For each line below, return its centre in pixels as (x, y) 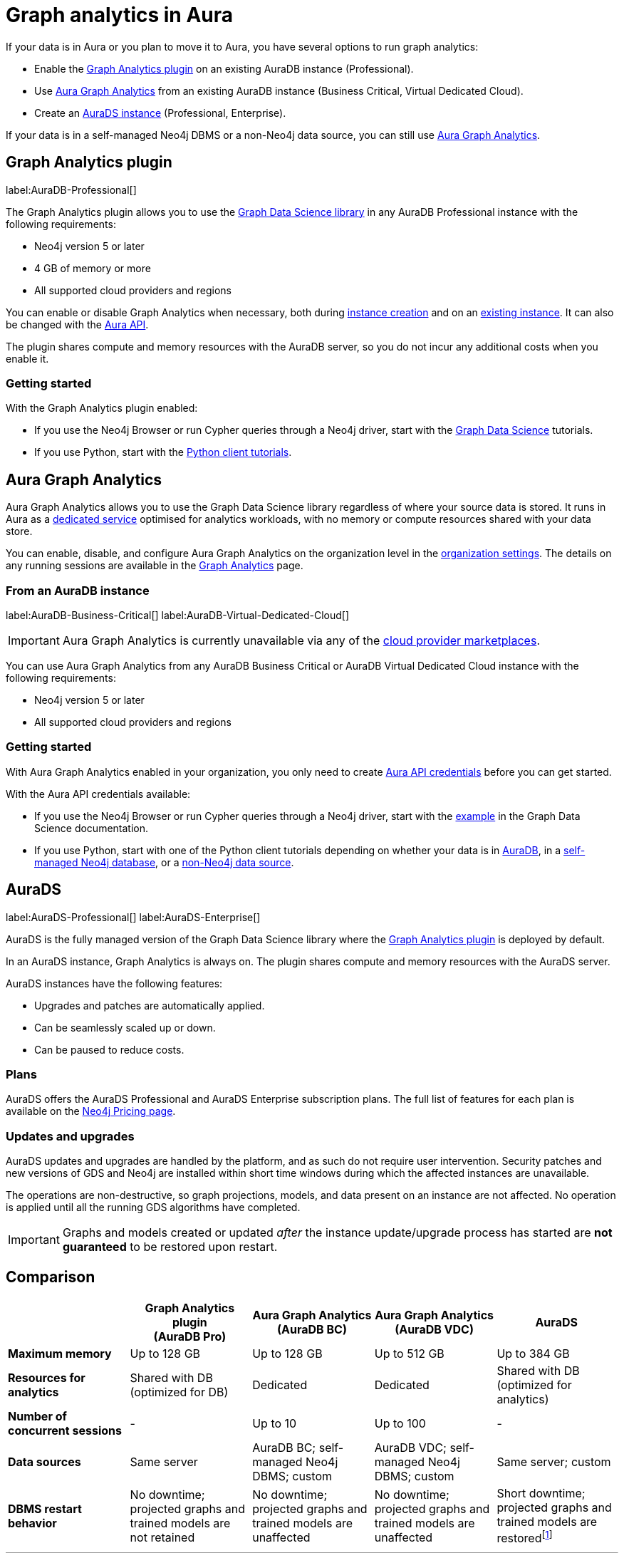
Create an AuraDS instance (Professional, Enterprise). (160, 113)
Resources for (47, 1377)
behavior (32, 1523)
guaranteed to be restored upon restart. (170, 1247)
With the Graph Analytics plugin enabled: (102, 408)
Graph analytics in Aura (120, 15)
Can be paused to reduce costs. (109, 1049)
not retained (162, 1537)
